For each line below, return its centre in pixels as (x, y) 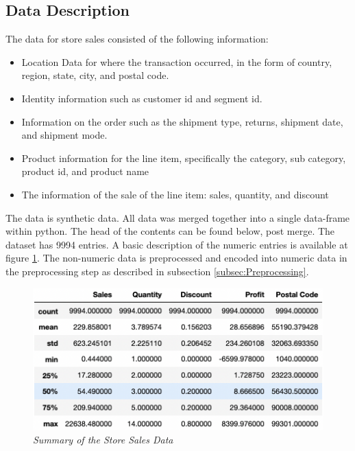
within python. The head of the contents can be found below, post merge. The (170, 231)
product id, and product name (85, 171)
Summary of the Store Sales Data (103, 440)
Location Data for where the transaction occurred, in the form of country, (177, 61)
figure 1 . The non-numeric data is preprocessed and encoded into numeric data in (176, 258)
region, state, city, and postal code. (95, 75)
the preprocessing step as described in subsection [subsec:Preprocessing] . (157, 271)
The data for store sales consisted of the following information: (137, 39)
